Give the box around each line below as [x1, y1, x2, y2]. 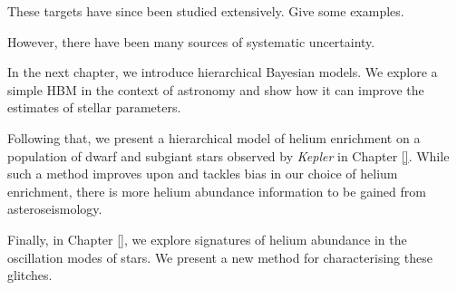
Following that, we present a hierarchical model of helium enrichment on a [7, 128, 421, 147]
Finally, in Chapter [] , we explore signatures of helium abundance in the [7, 229, 407, 248]
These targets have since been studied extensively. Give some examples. [7, 2, 404, 20]
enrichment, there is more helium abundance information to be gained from [7, 181, 426, 200]
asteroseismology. [7, 199, 102, 218]
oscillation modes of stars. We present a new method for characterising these [7, 247, 433, 266]
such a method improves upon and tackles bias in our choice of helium [7, 164, 398, 183]
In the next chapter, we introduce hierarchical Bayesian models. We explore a [7, 63, 438, 82]
